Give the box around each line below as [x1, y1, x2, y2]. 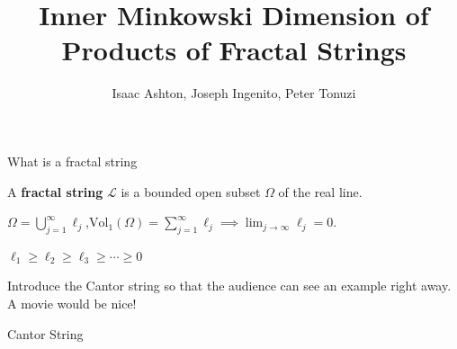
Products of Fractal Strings [61, 31, 407, 68]
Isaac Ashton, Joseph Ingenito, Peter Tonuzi [112, 84, 356, 103]
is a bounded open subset [121, 182, 261, 201]
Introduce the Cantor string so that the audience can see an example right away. [7, 276, 452, 295]
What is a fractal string [7, 151, 138, 170]
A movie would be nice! [7, 294, 137, 313]
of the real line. [278, 182, 363, 201]
